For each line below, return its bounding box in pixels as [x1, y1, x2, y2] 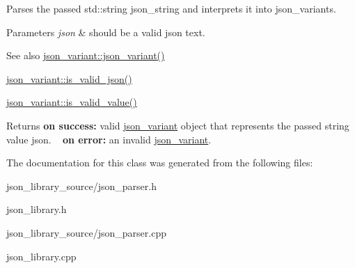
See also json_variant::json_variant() [6, 48, 165, 63]
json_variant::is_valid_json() [6, 71, 132, 86]
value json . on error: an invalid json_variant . [6, 132, 212, 146]
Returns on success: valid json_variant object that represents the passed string [6, 118, 349, 132]
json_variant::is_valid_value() [6, 95, 137, 109]
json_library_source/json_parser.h [6, 178, 157, 193]
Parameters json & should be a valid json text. [6, 24, 205, 39]
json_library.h [6, 202, 67, 216]
